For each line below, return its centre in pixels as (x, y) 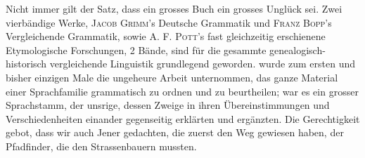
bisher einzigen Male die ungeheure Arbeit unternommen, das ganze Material (172, 77)
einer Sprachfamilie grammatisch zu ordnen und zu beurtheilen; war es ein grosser (182, 91)
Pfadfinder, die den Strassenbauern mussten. (101, 146)
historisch (26, 64)
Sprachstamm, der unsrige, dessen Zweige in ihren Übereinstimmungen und (168, 105)
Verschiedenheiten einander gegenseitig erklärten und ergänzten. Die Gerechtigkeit (183, 118)
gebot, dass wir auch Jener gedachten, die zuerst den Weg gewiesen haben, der (175, 132)
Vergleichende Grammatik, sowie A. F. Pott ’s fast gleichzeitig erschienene (166, 36)
